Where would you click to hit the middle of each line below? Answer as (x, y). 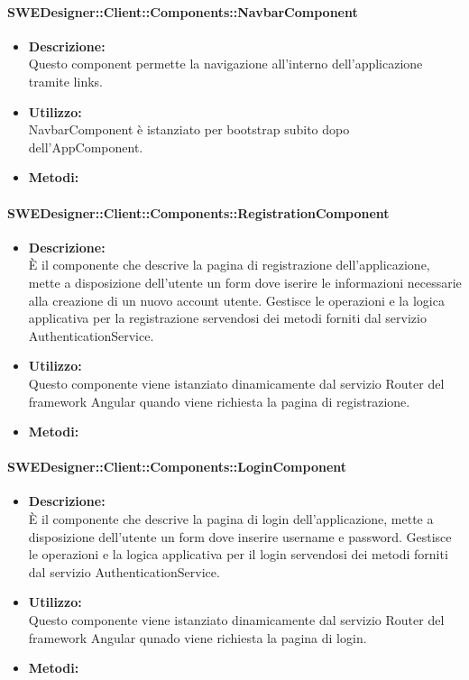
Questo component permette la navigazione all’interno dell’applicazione (225, 64)
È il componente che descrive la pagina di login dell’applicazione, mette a (231, 519)
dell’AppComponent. (86, 147)
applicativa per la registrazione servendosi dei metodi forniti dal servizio (227, 318)
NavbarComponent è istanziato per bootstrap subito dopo (189, 129)
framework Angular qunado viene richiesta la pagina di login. (198, 637)
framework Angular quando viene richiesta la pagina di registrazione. (219, 401)
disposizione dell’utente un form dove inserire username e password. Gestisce (240, 536)
